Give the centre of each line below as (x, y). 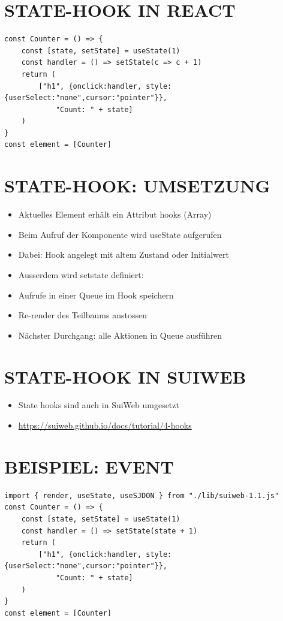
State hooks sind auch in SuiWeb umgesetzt (99, 405)
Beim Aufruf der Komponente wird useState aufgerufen (120, 234)
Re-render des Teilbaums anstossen (82, 315)
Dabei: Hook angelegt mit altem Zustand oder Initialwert (124, 254)
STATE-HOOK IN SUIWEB (125, 376)
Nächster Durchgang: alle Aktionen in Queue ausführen (120, 335)
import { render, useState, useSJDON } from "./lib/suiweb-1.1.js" (142, 495)
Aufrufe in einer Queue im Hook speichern (96, 295)
